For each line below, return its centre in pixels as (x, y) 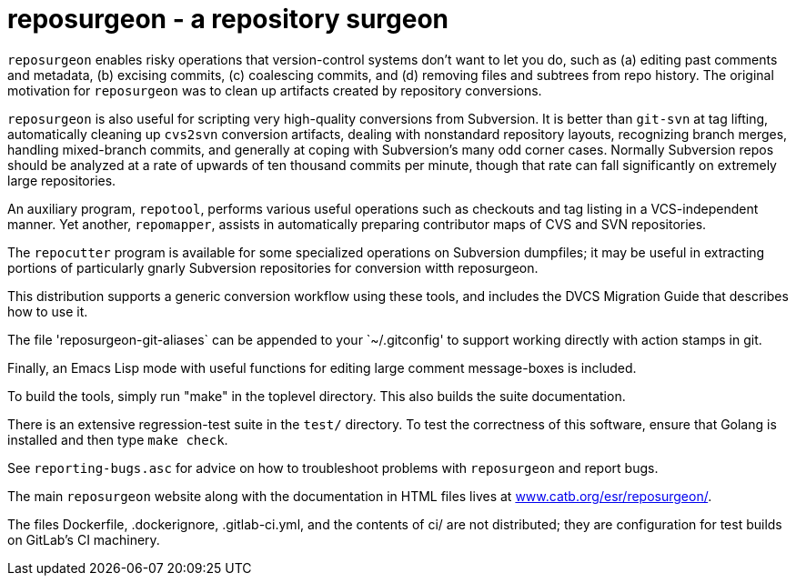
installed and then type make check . (118, 439)
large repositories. (62, 180)
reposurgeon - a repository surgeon (228, 19)
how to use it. (48, 311)
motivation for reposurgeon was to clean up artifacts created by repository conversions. (275, 90)
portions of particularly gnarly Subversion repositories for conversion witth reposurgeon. (273, 267)
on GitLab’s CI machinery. (84, 539)
